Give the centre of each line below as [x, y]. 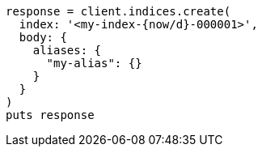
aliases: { [67, 50]
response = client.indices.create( [118, 11]
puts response [50, 115]
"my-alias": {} [94, 63]
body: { [43, 37]
